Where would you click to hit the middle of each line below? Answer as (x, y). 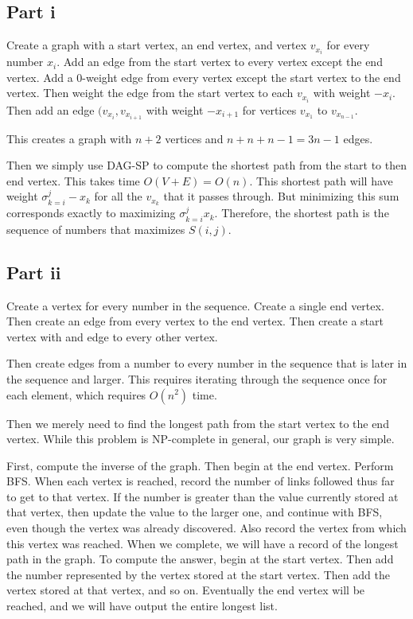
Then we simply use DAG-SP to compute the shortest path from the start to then (207, 165)
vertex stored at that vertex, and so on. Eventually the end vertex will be (186, 590)
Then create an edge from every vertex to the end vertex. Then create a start (195, 321)
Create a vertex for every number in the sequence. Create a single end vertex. (195, 305)
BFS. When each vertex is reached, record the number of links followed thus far (201, 481)
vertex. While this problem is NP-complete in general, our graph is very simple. (201, 439)
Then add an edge (51, 109)
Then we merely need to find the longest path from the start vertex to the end (198, 423)
